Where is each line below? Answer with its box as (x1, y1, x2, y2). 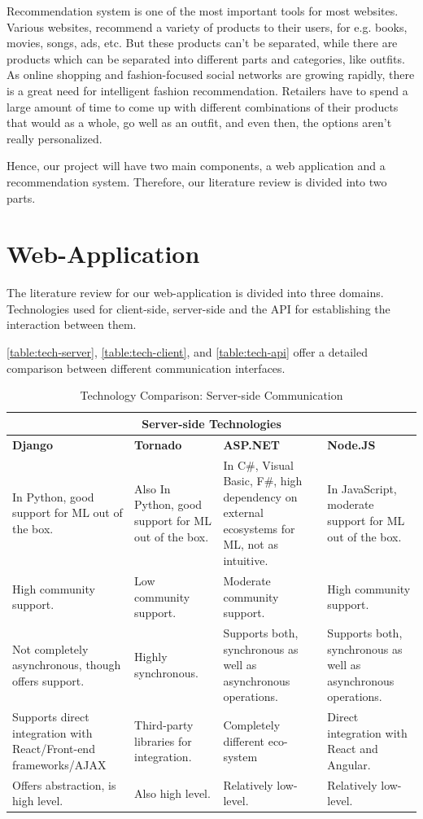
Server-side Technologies (142, 414, 281, 431)
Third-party (134, 716, 194, 733)
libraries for (134, 732, 192, 749)
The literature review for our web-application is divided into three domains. (7, 284, 384, 301)
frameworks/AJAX (12, 755, 107, 773)
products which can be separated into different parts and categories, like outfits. (7, 50, 405, 67)
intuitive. (223, 552, 268, 569)
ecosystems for (223, 519, 295, 537)
